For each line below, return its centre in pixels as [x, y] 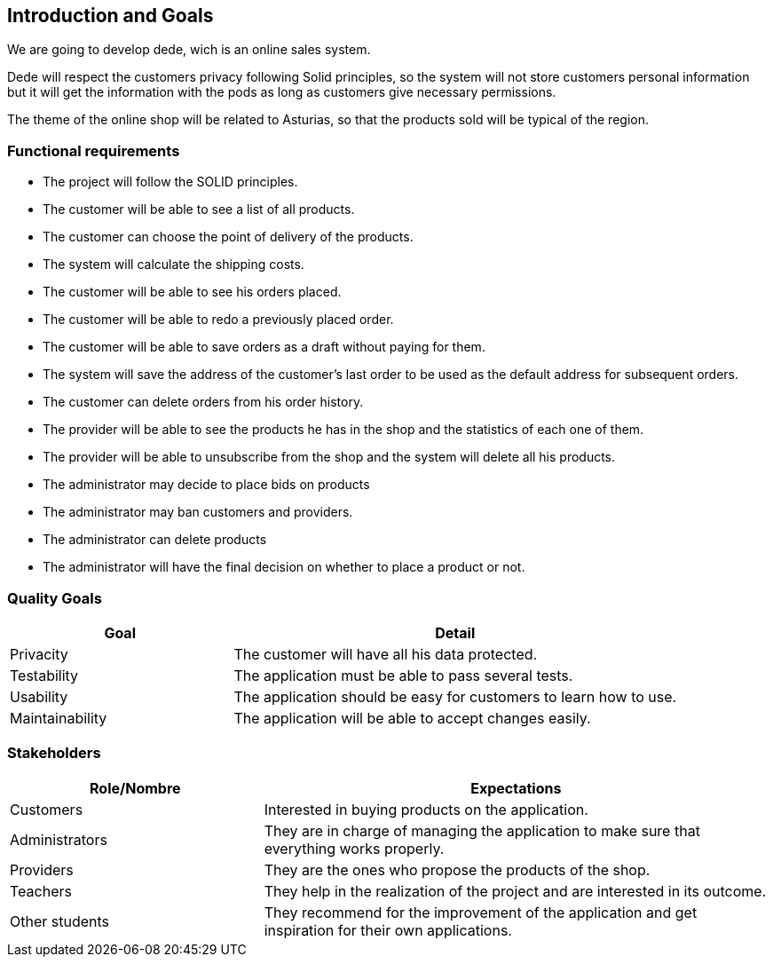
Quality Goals [55, 598]
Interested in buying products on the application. [426, 809]
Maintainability [59, 718]
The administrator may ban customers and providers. [198, 512]
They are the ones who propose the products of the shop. [457, 869]
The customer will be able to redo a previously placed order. [218, 320]
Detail [455, 632]
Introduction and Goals [110, 16]
